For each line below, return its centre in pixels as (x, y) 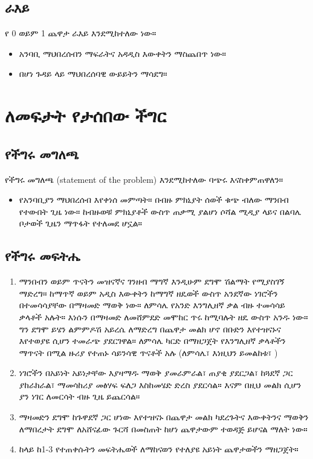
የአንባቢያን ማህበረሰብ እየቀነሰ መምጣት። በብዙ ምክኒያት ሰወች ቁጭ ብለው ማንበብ (154, 200)
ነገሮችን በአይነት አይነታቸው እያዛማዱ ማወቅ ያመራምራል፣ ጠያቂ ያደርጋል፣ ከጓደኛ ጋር (156, 373)
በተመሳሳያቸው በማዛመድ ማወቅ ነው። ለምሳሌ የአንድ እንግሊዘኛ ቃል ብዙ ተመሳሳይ (152, 305)
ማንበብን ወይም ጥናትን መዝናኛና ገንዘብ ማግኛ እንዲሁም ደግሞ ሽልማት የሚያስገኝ (152, 281)
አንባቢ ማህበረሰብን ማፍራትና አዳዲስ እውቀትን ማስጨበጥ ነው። (122, 53)
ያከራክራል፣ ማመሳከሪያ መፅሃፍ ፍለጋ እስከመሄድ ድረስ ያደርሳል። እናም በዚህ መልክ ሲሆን (160, 384)
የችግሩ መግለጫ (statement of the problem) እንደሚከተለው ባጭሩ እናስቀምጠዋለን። (144, 179)
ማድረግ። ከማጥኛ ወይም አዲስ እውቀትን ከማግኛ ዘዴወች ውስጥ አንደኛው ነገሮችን (148, 293)
